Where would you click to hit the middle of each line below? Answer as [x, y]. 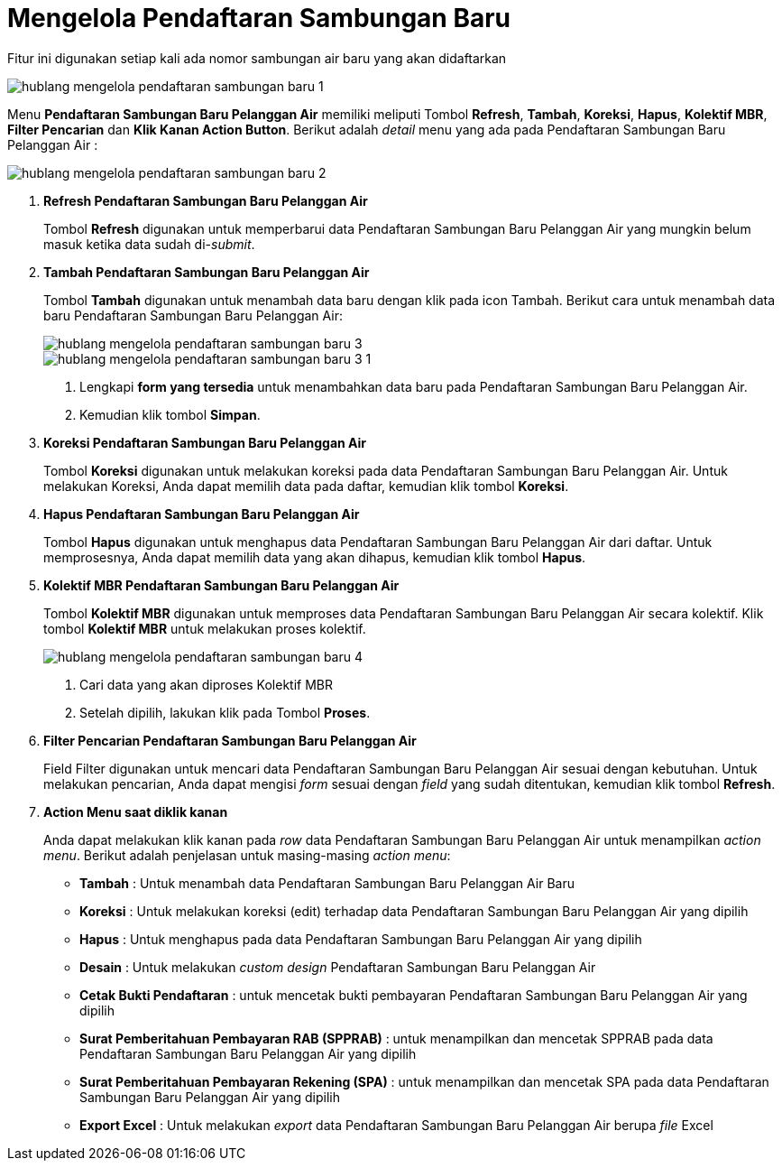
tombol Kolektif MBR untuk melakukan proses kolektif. [205, 628]
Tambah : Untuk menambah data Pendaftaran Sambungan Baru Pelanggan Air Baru [327, 883]
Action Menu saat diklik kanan [136, 811]
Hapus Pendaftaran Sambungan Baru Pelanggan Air [202, 514]
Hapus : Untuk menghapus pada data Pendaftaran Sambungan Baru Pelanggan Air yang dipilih [361, 939]
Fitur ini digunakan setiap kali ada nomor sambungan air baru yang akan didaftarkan [257, 58]
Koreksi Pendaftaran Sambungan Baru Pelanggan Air [205, 442]
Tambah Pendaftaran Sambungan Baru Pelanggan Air [207, 272]
